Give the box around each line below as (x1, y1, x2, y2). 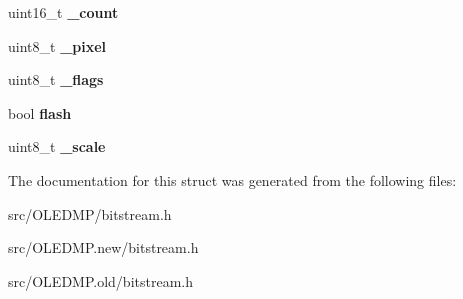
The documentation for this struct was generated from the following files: (8, 169, 457, 190)
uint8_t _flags (8, 69, 104, 90)
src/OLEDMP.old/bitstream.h (8, 270, 193, 291)
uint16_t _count (8, 2, 119, 22)
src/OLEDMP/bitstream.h (8, 203, 172, 224)
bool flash (8, 102, 72, 123)
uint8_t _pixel (8, 35, 107, 56)
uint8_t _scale (8, 136, 106, 157)
